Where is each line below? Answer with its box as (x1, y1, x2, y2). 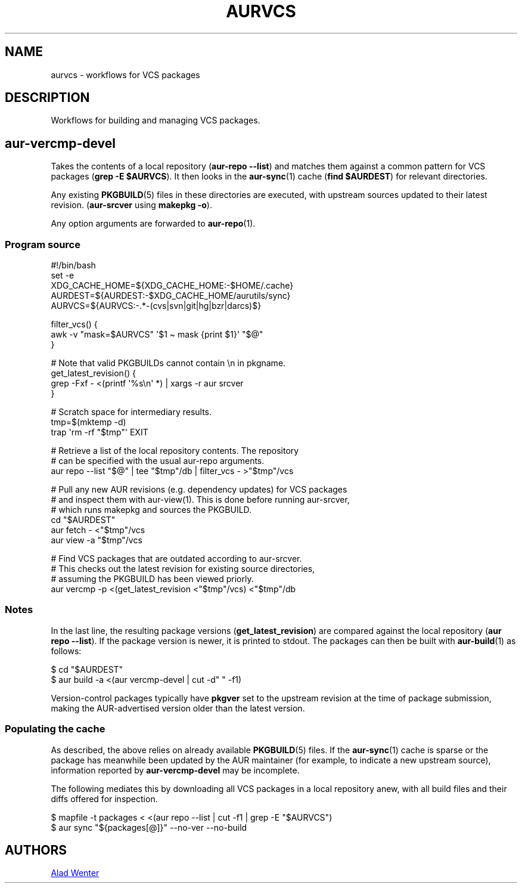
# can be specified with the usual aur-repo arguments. (51, 456, 265, 466)
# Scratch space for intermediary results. (51, 407, 212, 417)
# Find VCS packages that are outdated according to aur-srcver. (51, 553, 302, 564)
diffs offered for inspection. (51, 793, 158, 804)
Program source (5, 238, 80, 250)
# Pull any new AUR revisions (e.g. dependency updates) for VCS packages (51, 484, 347, 495)
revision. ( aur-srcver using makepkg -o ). (51, 200, 212, 211)
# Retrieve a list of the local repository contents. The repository (51, 445, 299, 456)
